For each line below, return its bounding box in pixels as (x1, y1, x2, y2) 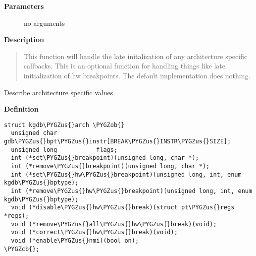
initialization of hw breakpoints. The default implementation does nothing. (23, 70, 251, 80)
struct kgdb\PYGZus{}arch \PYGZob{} (4, 121, 125, 128)
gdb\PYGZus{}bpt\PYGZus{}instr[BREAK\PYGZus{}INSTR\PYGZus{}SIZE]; (4, 138, 231, 145)
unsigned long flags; (11, 146, 118, 153)
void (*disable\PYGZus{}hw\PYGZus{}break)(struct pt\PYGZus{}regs (11, 204, 235, 211)
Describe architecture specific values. (4, 87, 115, 97)
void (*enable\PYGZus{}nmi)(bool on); (11, 237, 139, 244)
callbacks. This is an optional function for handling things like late (23, 61, 225, 71)
